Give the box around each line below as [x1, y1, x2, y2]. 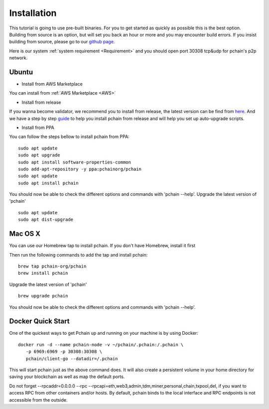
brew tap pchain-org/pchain [18, 263, 87, 269]
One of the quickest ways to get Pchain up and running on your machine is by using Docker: [9, 330, 199, 336]
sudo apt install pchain [18, 180, 79, 186]
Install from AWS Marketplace [21, 81, 83, 87]
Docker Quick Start [9, 317, 70, 326]
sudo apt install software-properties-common [18, 159, 132, 165]
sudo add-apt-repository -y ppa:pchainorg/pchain [18, 166, 142, 172]
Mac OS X [9, 230, 41, 238]
